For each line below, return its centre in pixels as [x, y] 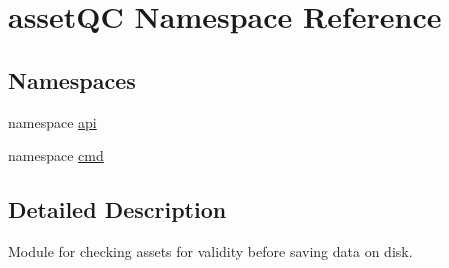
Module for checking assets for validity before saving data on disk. [210, 250]
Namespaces [72, 79]
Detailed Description [117, 209]
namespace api [52, 121]
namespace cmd [56, 155]
